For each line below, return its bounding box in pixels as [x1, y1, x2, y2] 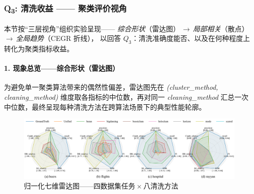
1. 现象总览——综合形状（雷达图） [4, 63, 120, 73]
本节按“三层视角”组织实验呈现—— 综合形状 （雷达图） [4, 23, 180, 33]
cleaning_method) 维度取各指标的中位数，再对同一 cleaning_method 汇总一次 [4, 92, 249, 102]
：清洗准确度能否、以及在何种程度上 [131, 33, 250, 43]
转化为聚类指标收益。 [4, 43, 74, 54]
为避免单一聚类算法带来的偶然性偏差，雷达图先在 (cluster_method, [4, 82, 218, 92]
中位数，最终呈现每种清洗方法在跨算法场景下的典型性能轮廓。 [4, 101, 206, 112]
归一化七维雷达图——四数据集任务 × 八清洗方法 [24, 181, 178, 191]
